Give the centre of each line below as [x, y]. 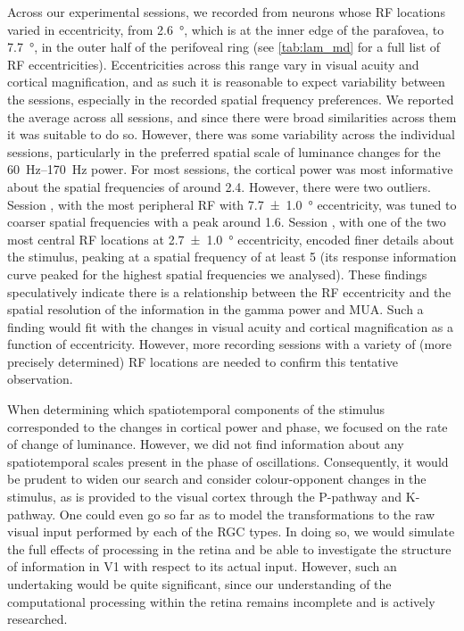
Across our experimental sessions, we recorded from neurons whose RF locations [226, 12]
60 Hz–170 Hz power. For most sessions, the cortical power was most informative [230, 169]
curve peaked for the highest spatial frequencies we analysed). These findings [217, 274]
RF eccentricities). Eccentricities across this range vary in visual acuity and [213, 64]
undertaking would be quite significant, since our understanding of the [199, 584]
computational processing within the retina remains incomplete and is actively [221, 601]
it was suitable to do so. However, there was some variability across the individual [231, 134]
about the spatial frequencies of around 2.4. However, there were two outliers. [219, 186]
